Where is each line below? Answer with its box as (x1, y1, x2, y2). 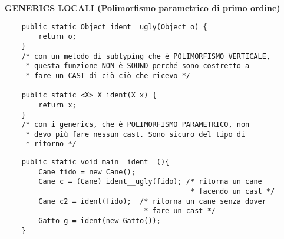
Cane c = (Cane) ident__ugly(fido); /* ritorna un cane (38, 177, 262, 186)
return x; (38, 100, 77, 109)
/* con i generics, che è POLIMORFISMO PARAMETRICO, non (21, 120, 250, 129)
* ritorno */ (25, 140, 77, 149)
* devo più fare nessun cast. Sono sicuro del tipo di (25, 130, 246, 139)
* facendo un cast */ (190, 187, 275, 196)
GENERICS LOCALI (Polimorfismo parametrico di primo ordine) (5, 2, 280, 14)
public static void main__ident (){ (21, 158, 170, 167)
